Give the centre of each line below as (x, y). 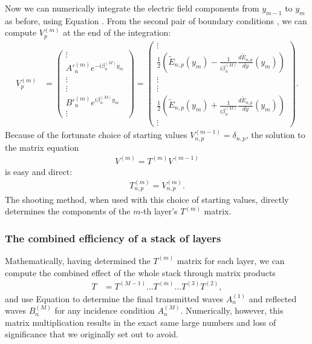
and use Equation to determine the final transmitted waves (114, 298)
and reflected (273, 298)
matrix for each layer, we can (231, 260)
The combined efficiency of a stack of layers (113, 238)
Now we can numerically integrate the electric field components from (132, 8)
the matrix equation (42, 147)
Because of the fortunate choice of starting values (96, 135)
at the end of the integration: (117, 32)
